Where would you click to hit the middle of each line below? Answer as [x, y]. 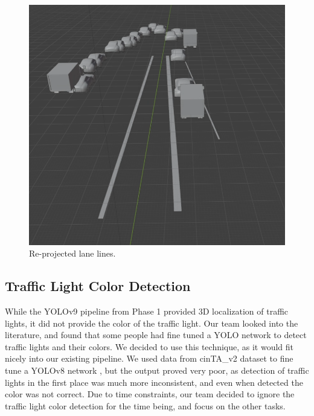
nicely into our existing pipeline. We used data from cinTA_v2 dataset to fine [149, 358]
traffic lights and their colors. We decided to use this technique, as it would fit [149, 346]
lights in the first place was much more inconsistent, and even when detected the [154, 382]
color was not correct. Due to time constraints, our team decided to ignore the [150, 394]
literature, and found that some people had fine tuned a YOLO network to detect [156, 335]
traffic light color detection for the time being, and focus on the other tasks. [145, 405]
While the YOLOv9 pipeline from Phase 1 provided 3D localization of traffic [147, 311]
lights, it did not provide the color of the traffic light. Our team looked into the [152, 323]
